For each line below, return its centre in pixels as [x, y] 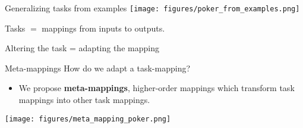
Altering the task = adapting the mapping [82, 48]
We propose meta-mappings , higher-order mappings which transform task [157, 88]
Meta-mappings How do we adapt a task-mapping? [98, 68]
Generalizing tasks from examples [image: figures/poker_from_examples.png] [152, 8]
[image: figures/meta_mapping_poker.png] [88, 119]
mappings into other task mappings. [84, 100]
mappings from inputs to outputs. [103, 28]
